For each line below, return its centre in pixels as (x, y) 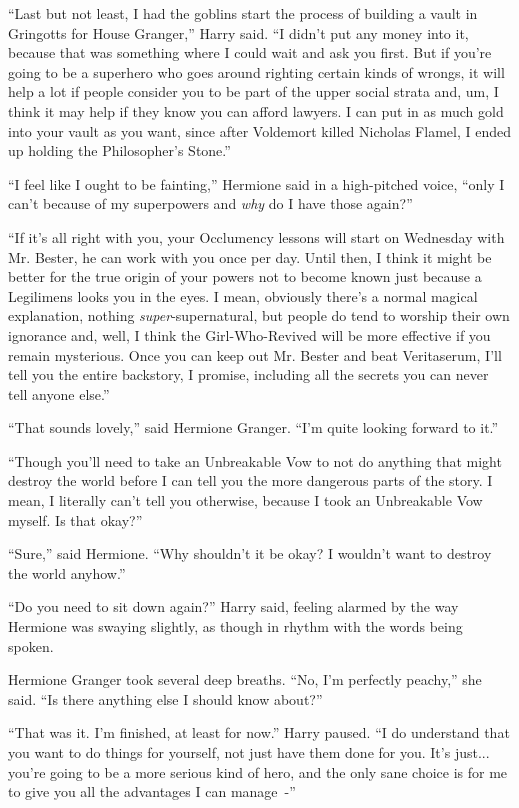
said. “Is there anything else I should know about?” (165, 698)
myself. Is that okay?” (75, 519)
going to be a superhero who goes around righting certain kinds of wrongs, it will (256, 71)
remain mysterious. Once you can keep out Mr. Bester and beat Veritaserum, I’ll (255, 354)
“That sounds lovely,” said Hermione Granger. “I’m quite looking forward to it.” (253, 427)
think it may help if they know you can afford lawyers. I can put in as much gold (256, 110)
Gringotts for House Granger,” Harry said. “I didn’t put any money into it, (238, 32)
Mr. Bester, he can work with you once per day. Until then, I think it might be (250, 256)
